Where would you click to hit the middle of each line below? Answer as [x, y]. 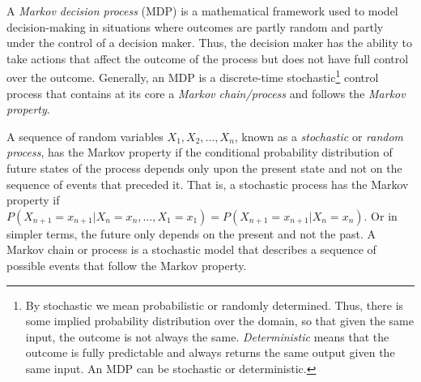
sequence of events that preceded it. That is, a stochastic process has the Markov [208, 184]
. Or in [381, 215]
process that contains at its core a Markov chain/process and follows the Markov [206, 93]
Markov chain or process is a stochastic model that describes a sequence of [191, 249]
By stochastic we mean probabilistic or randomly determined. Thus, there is [215, 305]
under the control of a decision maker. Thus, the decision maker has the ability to [209, 43]
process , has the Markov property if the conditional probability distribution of [200, 152]
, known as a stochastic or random [319, 136]
